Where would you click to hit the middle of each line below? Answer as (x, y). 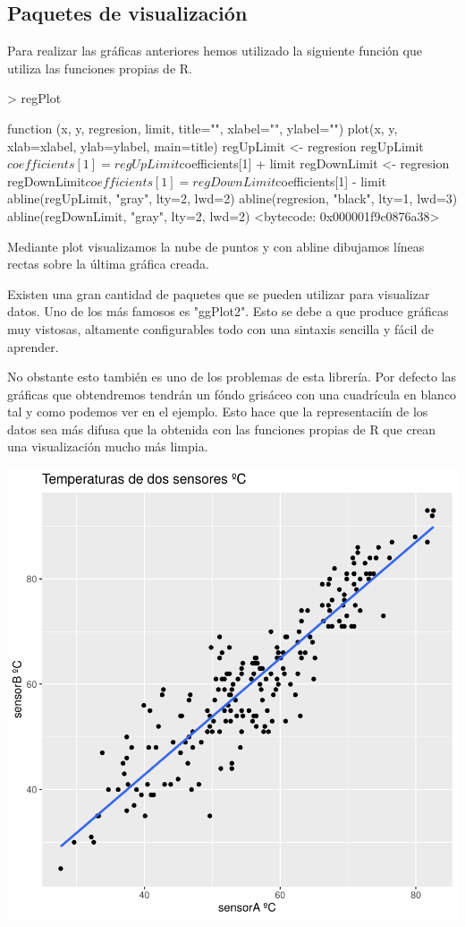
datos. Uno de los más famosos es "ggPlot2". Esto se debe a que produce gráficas (228, 311)
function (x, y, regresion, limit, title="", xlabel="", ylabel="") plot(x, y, (203, 128)
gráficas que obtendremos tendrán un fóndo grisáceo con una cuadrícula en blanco (232, 394)
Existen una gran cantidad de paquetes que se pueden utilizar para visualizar (219, 293)
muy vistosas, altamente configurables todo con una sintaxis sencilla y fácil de (220, 328)
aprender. (33, 346)
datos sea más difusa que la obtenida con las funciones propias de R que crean (222, 429)
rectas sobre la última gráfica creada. (108, 264)
